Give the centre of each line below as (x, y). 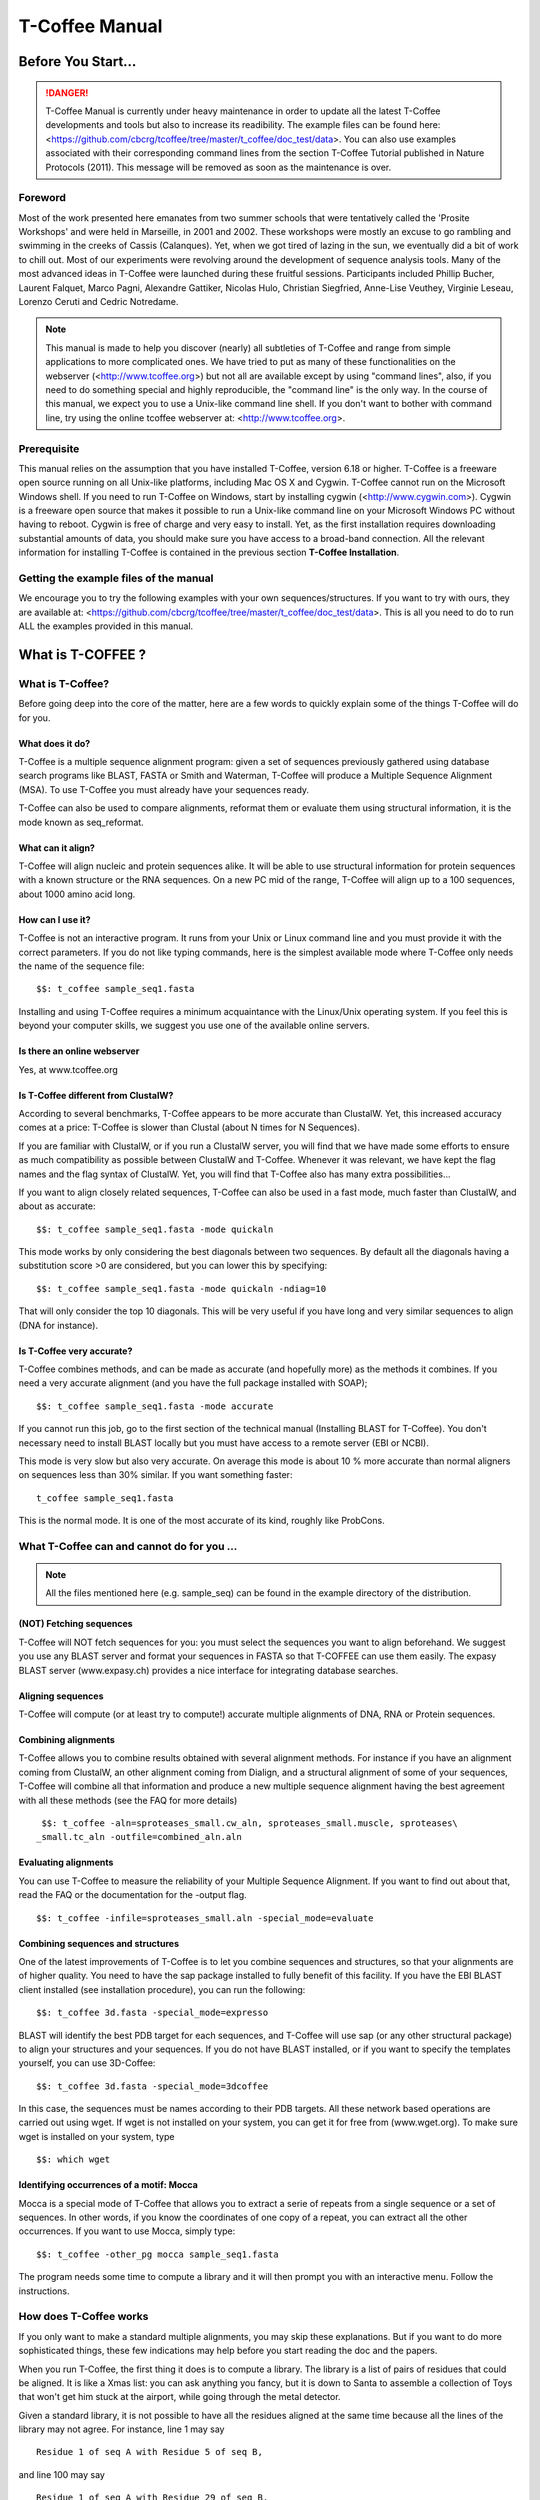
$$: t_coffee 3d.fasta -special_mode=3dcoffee (152, 2086)
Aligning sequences (61, 1696)
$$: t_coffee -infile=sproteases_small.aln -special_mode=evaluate (205, 1918)
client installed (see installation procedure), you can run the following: (162, 1989)
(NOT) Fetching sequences (76, 1624)
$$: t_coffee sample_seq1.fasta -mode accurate (155, 1406)
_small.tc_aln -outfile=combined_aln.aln (139, 1837)
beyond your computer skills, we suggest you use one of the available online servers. (194, 1026)
